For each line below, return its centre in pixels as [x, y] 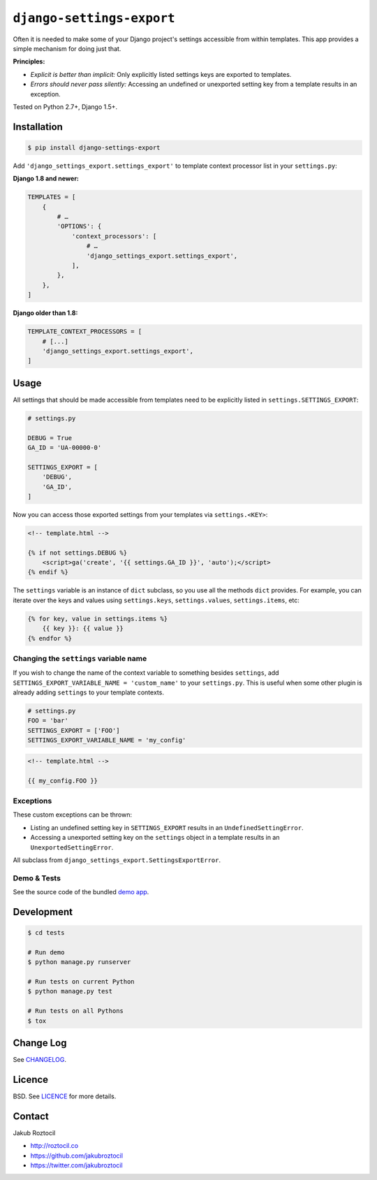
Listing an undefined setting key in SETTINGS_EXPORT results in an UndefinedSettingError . [167, 827]
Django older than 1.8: [45, 313]
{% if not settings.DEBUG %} [77, 553]
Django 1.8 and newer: [46, 179]
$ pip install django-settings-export [94, 147]
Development [43, 912]
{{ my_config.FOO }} [62, 780]
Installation [38, 127]
